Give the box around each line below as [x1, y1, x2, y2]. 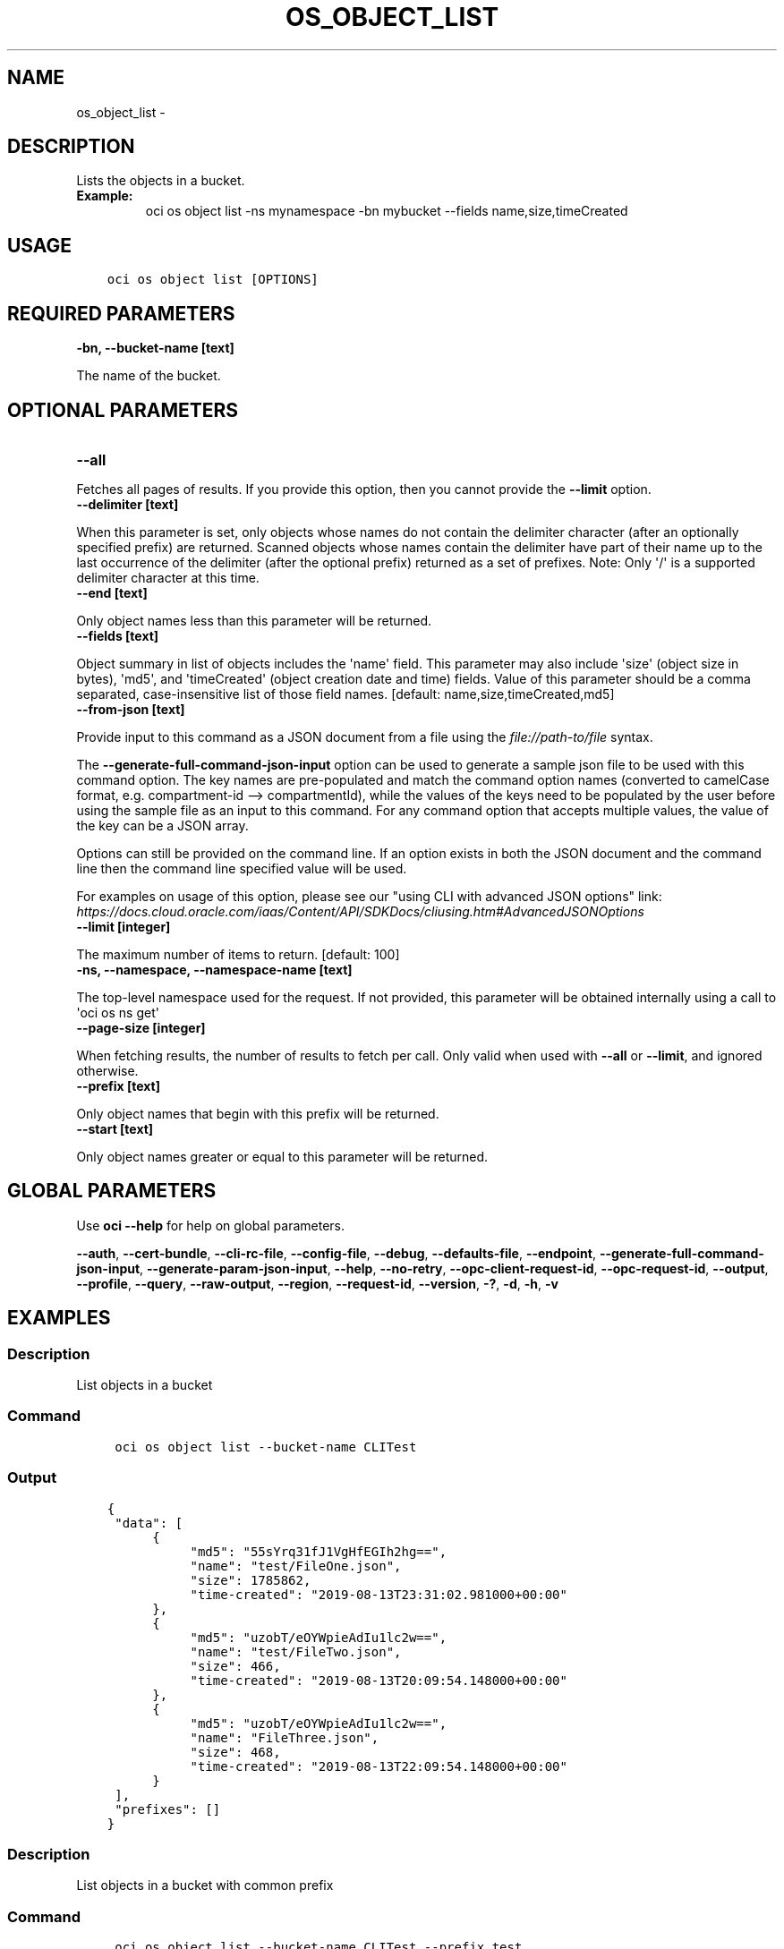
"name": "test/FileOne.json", [190, 1558, 402, 1573]
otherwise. [76, 1062, 139, 1078]
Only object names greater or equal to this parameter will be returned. [76, 1148, 489, 1164]
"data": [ [115, 1515, 183, 1530]
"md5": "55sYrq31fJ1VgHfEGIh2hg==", [190, 1544, 447, 1559]
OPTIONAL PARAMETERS [7, 398, 239, 421]
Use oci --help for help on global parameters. [76, 1217, 345, 1233]
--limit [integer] [76, 918, 171, 934]
